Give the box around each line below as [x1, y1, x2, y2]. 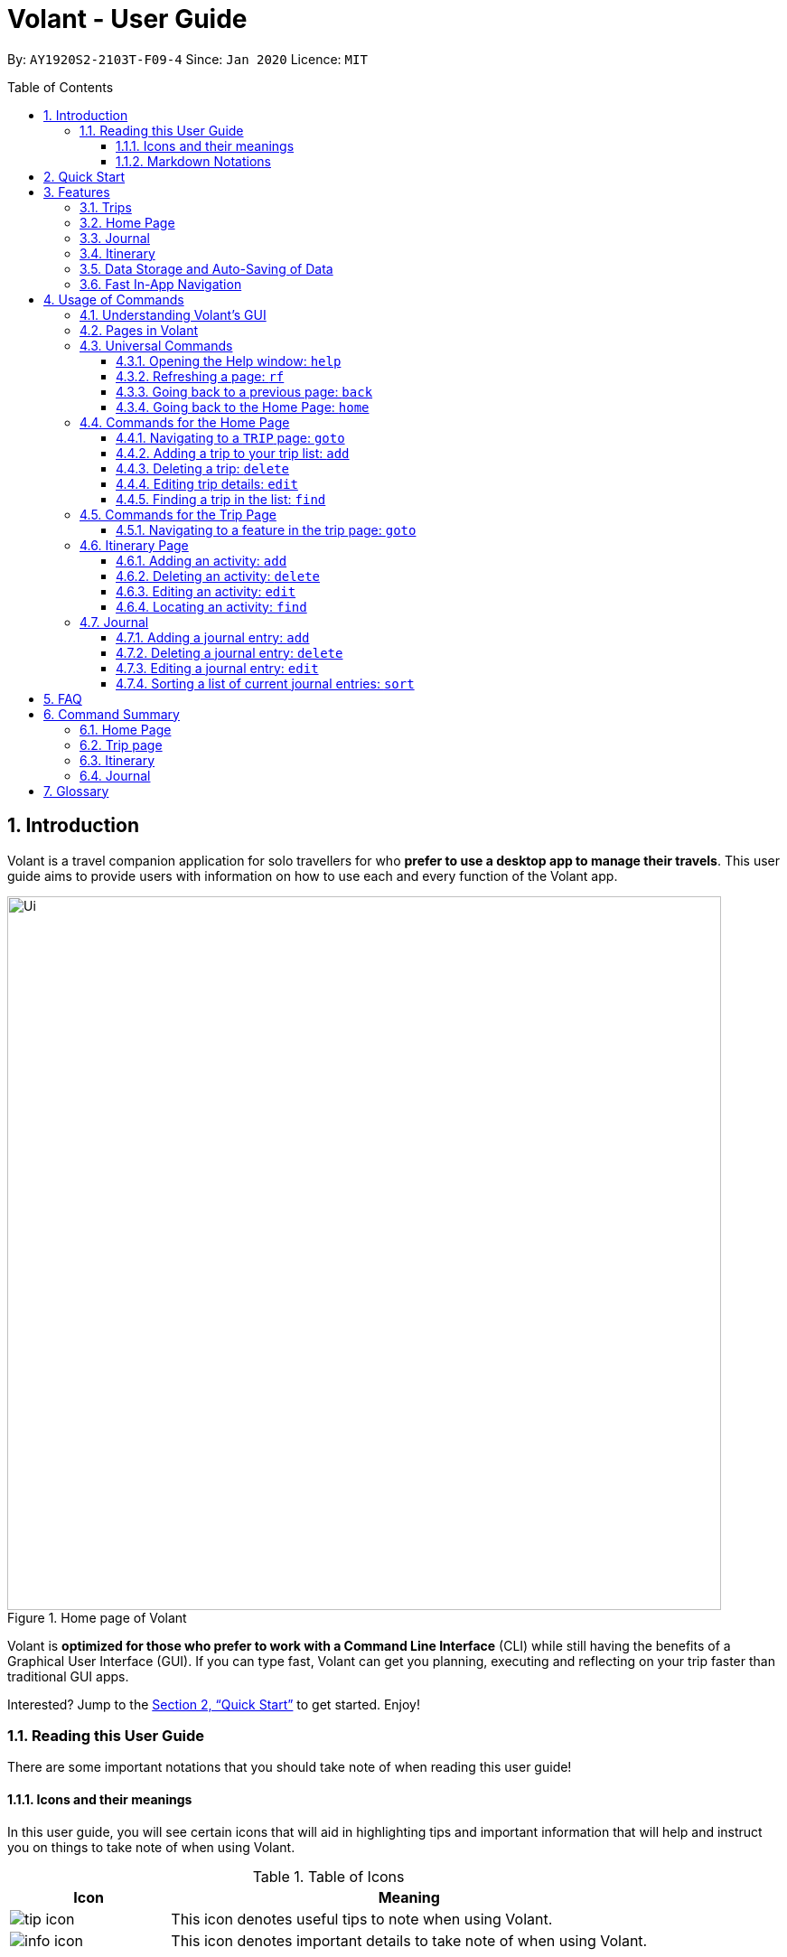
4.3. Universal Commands [80, 337, 233, 353]
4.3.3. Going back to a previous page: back [116, 383, 373, 399]
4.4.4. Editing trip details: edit [116, 475, 298, 492]
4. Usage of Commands [43, 291, 184, 307]
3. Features [43, 183, 110, 200]
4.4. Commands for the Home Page [80, 414, 290, 430]
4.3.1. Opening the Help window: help [116, 352, 342, 369]
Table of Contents [7, 79, 114, 95]
